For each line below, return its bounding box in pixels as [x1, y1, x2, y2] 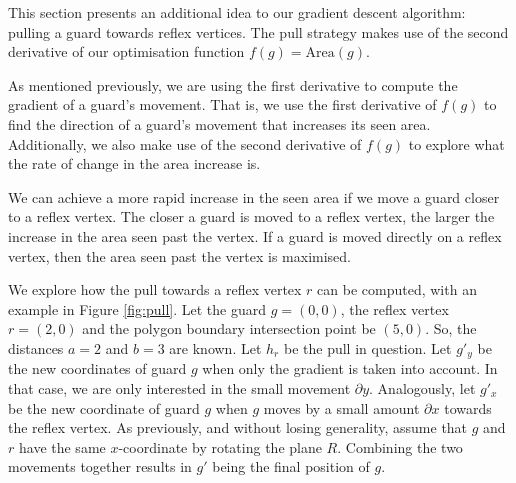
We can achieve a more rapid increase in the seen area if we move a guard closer [8, 186, 500, 207]
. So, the [425, 318, 477, 339]
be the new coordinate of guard [8, 397, 200, 418]
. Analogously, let [369, 377, 476, 398]
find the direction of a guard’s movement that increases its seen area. [8, 113, 431, 134]
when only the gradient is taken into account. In [202, 358, 498, 379]
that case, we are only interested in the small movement [8, 377, 351, 398]
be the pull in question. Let [283, 337, 452, 358]
